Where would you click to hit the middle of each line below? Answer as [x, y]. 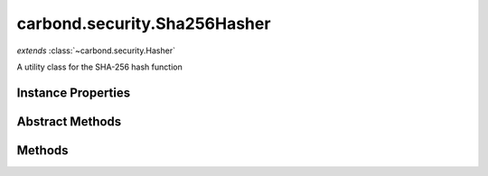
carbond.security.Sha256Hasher [144, 23]
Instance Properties [74, 93]
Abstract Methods [69, 121]
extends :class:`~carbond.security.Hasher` [96, 51]
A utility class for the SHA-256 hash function [99, 67]
